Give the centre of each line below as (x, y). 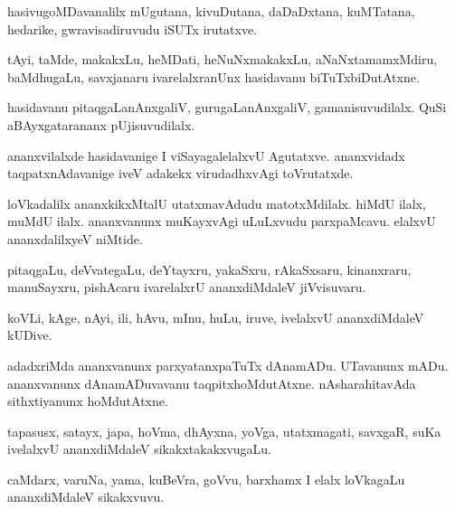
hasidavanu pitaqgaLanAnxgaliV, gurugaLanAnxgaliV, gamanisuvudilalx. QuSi (227, 107)
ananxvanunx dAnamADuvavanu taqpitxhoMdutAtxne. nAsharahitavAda (212, 383)
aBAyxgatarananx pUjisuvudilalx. (101, 124)
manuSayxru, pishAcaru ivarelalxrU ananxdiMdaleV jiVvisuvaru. (187, 287)
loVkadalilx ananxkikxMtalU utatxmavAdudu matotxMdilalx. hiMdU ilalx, (217, 203)
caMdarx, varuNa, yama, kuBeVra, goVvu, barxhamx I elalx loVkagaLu (206, 479)
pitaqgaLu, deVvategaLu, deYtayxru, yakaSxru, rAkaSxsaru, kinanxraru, (209, 269)
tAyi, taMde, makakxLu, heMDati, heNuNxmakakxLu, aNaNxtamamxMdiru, (223, 59)
